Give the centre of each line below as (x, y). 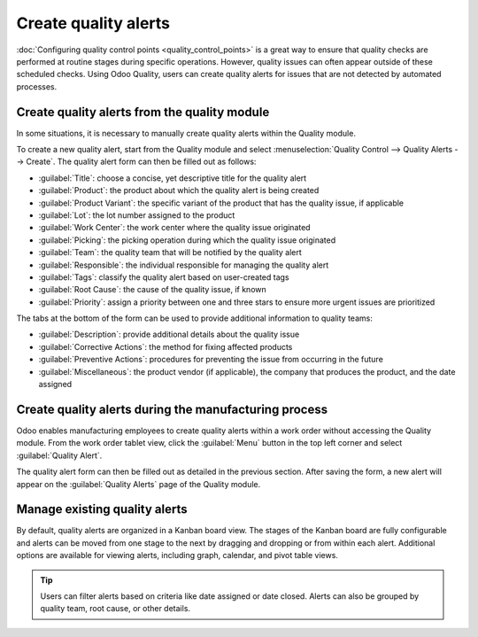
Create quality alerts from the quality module (143, 112)
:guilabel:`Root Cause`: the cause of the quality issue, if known (152, 290)
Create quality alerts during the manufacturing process (172, 409)
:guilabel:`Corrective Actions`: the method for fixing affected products (166, 346)
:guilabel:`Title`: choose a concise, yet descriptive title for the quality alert (173, 178)
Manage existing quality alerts (102, 509)
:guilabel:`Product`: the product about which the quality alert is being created (179, 190)
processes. (37, 86)
